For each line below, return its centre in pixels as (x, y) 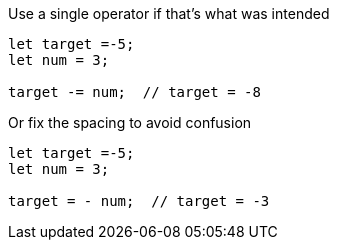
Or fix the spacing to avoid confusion (130, 122)
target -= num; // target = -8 (134, 92)
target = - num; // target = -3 (139, 201)
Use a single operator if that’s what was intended (169, 13)
